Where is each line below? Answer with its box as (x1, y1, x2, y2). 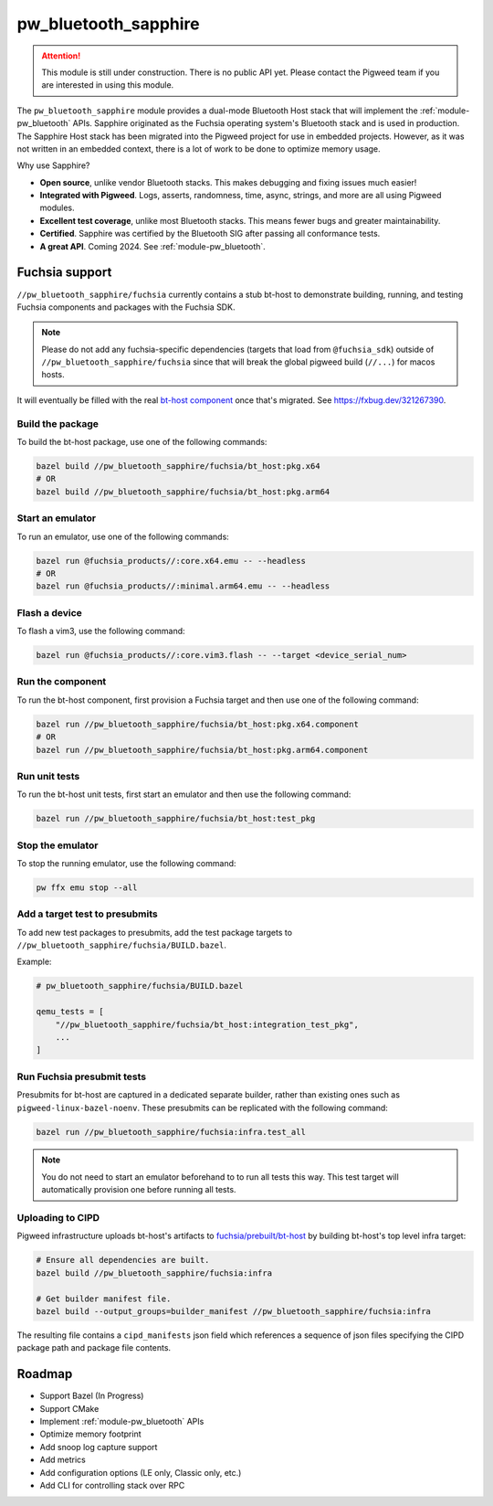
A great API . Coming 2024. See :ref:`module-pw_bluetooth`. (39, 240, 267, 251)
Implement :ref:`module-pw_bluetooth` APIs (39, 1416, 205, 1427)
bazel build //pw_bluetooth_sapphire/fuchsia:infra (36, 1267, 273, 1278)
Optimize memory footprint (39, 1428, 142, 1439)
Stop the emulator (16, 839, 99, 852)
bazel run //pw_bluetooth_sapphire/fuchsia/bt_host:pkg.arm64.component (36, 745, 369, 755)
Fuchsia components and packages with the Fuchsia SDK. (16, 302, 236, 313)
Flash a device (16, 606, 82, 619)
